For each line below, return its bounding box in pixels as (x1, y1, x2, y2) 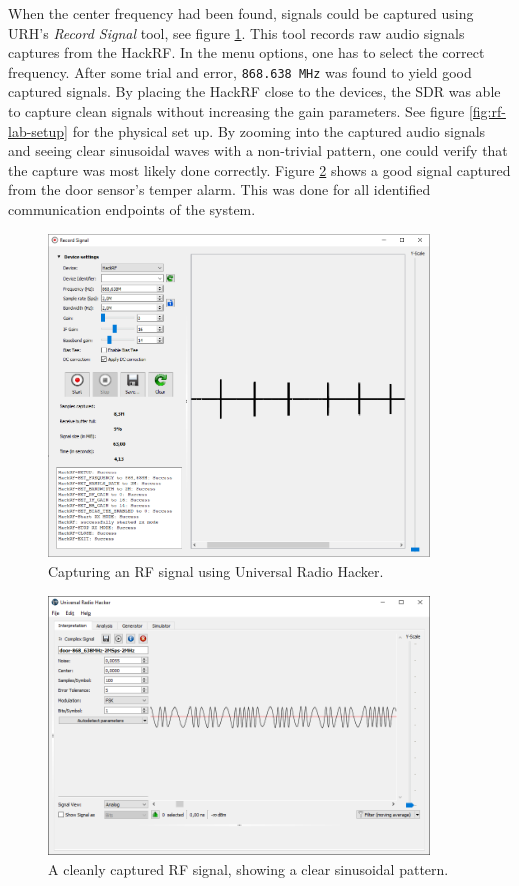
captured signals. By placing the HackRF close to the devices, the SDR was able (8, 81, 501, 102)
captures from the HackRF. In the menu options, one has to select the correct (8, 42, 485, 63)
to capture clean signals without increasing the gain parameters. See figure (8, 101, 465, 122)
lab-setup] (8, 120, 68, 141)
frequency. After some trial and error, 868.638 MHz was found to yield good (8, 61, 472, 82)
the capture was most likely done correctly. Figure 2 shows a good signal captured (8, 159, 511, 180)
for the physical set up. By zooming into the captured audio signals (72, 120, 486, 141)
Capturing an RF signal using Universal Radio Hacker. (48, 560, 384, 581)
